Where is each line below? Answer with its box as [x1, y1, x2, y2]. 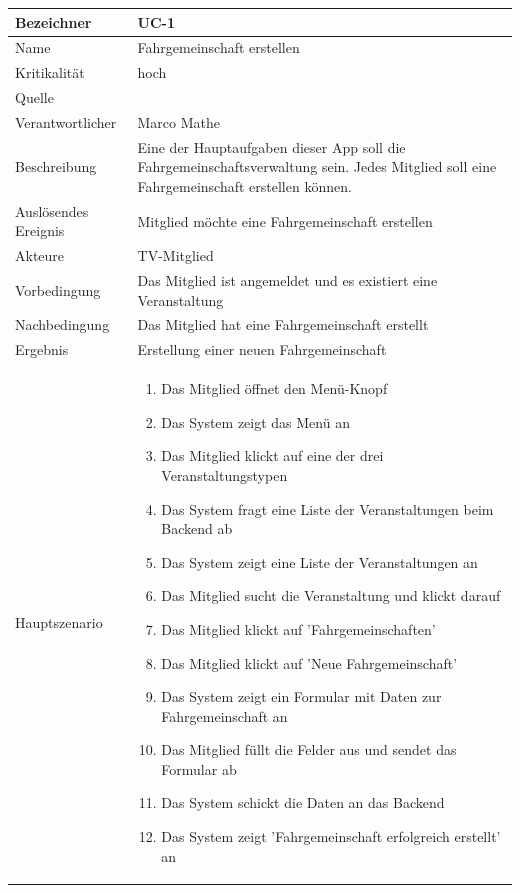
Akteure [15, 245, 65, 266]
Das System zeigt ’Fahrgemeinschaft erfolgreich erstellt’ [161, 826, 501, 847]
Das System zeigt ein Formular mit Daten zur [161, 686, 442, 707]
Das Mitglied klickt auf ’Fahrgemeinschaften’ [161, 618, 436, 639]
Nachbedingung [15, 314, 110, 335]
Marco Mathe [137, 111, 221, 132]
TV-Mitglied [137, 245, 214, 266]
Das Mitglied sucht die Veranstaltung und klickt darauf [161, 585, 501, 606]
